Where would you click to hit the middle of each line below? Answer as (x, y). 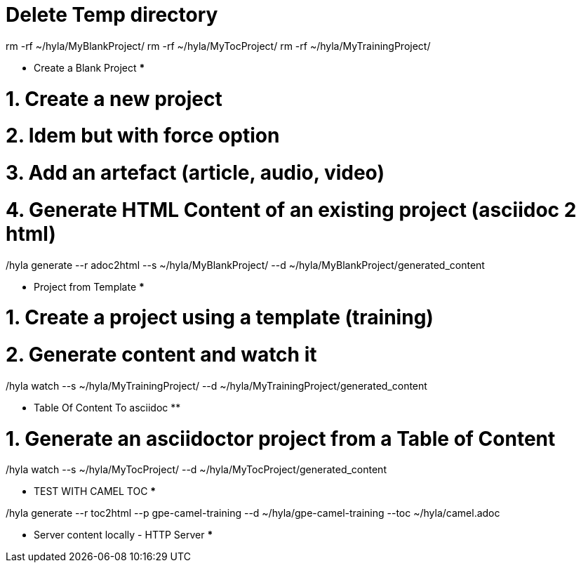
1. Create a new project (114, 99)
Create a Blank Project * (89, 67)
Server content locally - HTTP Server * (123, 535)
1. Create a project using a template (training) (220, 318)
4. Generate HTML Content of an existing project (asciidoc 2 (291, 210)
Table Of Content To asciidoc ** (107, 407)
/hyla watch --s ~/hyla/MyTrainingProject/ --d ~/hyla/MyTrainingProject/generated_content (216, 385)
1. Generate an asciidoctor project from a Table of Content (281, 438)
